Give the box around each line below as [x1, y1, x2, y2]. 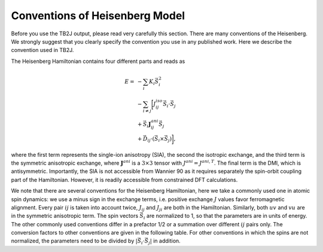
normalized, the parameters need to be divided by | [11, 237, 138, 245]
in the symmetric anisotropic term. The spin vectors [11, 212, 139, 220]
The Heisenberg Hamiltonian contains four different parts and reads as [11, 57, 185, 65]
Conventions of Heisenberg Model [11, 9, 185, 22]
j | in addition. [148, 237, 181, 246]
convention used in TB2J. [11, 47, 74, 54]
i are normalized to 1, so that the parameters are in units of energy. [143, 212, 307, 221]
